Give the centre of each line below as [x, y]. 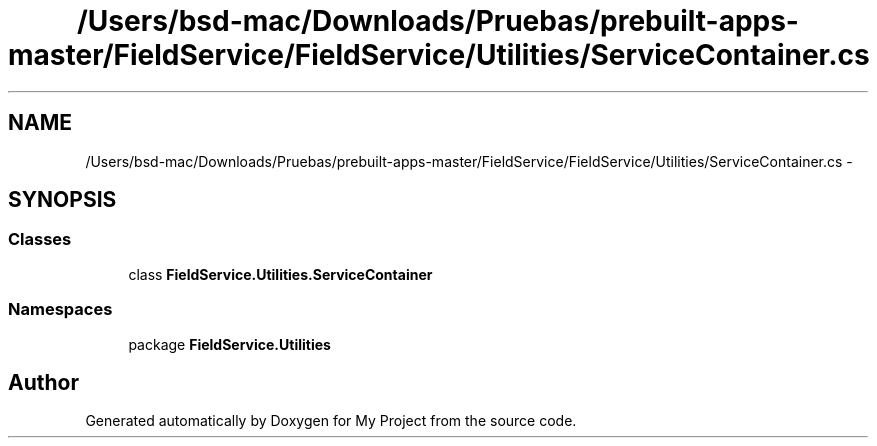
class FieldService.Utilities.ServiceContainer [280, 274]
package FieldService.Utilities [229, 344]
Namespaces [60, 309]
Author [43, 382]
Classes [40, 239]
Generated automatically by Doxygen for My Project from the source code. [331, 421]
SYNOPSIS [62, 200]
